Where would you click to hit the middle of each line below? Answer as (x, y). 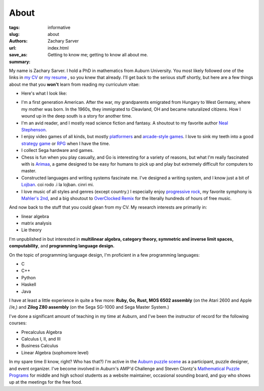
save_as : (18, 55)
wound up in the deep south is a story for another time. (77, 116)
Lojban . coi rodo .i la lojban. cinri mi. (58, 185)
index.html (58, 48)
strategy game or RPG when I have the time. (66, 143)
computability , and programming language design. (62, 246)
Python (29, 277)
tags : (14, 27)
